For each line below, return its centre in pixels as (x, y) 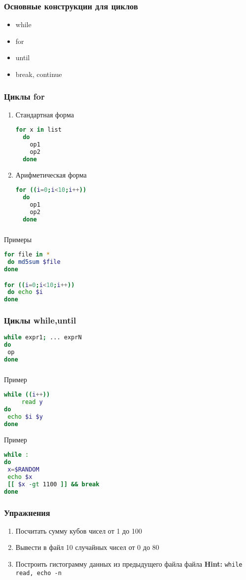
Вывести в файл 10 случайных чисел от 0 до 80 (87, 547)
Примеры (18, 239)
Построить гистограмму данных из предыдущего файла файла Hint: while (129, 564)
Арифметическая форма (51, 174)
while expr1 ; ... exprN (43, 338)
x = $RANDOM (23, 470)
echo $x (20, 477)
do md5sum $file (34, 262)
